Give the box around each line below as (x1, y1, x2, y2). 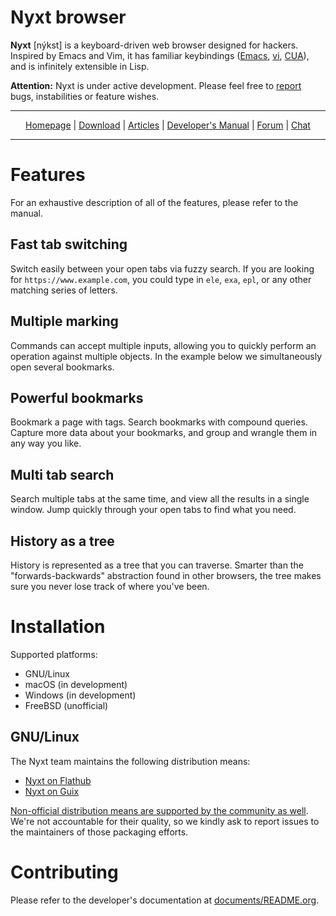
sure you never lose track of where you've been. (10, 580, 210, 592)
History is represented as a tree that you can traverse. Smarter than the (10, 559, 304, 571)
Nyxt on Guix (24, 785, 80, 797)
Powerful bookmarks (10, 389, 144, 406)
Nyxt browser (10, 6, 127, 29)
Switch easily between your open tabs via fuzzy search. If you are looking (10, 262, 315, 275)
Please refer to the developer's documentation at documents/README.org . (10, 894, 320, 906)
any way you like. (10, 437, 82, 450)
